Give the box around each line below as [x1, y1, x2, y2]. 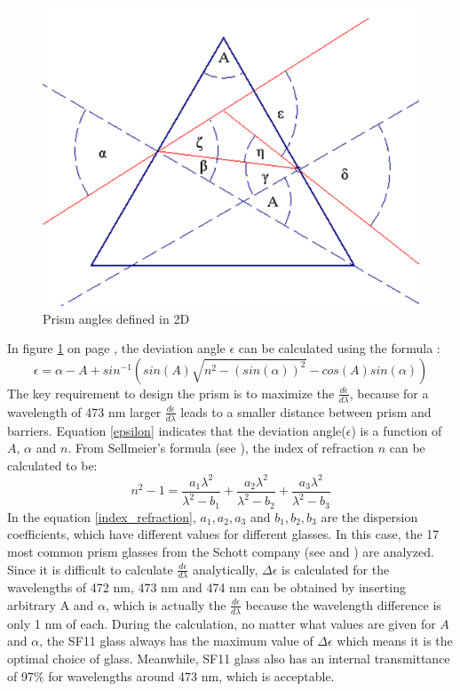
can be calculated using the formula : [238, 339, 440, 358]
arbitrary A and [7, 595, 94, 614]
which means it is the [337, 631, 453, 650]
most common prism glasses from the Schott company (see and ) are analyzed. [7, 542, 434, 560]
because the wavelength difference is [245, 595, 441, 614]
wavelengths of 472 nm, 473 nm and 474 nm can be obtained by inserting [7, 578, 406, 597]
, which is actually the [106, 595, 226, 614]
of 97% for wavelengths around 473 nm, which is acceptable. [7, 666, 335, 685]
